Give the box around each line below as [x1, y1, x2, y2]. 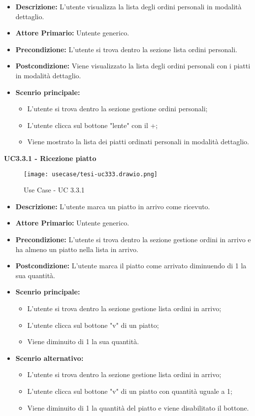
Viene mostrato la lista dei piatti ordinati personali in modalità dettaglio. [27, 136, 249, 147]
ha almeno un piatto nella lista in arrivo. [15, 244, 138, 254]
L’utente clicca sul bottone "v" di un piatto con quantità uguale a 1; [27, 385, 232, 396]
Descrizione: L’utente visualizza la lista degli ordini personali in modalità [15, 1, 242, 11]
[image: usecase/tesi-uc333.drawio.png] [24, 170, 158, 178]
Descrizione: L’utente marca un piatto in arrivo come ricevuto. [15, 201, 210, 211]
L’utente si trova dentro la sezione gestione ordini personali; [27, 103, 208, 114]
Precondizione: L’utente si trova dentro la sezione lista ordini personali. [15, 44, 238, 54]
